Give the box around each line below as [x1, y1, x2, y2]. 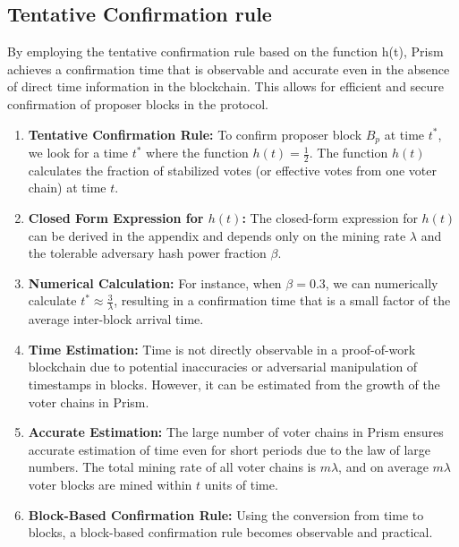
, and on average [338, 457, 429, 476]
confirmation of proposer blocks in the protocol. [7, 94, 269, 113]
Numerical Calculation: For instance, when [28, 273, 282, 292]
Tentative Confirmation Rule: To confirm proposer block [28, 124, 362, 143]
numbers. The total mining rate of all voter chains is [28, 457, 316, 476]
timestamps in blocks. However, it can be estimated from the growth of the [28, 375, 440, 394]
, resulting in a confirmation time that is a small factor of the [114, 291, 451, 310]
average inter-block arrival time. [28, 310, 204, 329]
